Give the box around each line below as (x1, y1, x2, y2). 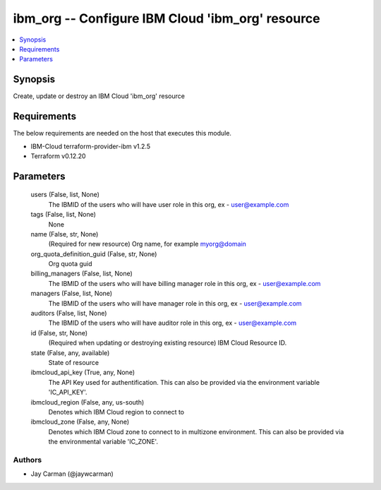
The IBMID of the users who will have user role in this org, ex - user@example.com (48, 200, 289, 208)
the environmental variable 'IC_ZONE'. (48, 438, 159, 446)
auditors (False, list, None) (30, 309, 107, 318)
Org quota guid (48, 260, 92, 268)
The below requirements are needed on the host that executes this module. (13, 129, 232, 138)
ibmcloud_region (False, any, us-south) (30, 398, 145, 406)
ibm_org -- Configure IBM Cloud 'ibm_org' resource (13, 11, 320, 26)
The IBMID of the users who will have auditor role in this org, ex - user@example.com (48, 318, 297, 328)
